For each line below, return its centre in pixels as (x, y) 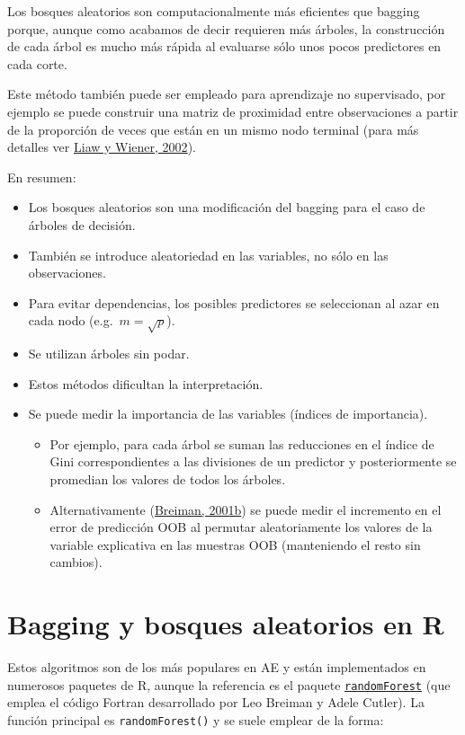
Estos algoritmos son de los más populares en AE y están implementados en (217, 667)
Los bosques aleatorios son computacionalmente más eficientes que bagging (214, 11)
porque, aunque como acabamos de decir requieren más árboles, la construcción (226, 28)
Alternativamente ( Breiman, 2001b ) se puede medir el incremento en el (246, 509)
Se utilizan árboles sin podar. (109, 354)
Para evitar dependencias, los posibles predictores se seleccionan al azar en (234, 302)
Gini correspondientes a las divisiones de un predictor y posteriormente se (253, 461)
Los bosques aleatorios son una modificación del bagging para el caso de (227, 207)
